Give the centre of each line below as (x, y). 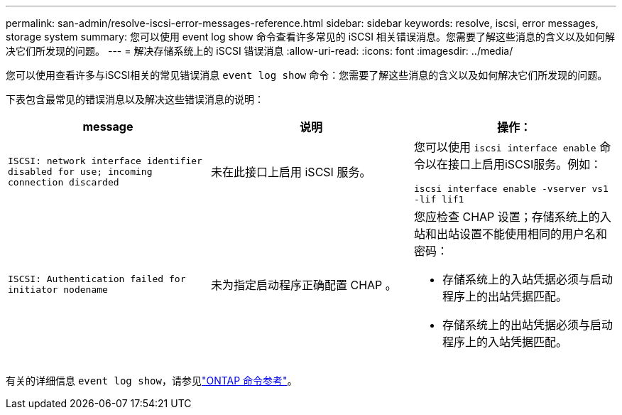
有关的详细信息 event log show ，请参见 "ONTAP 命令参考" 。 (152, 381)
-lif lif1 (439, 199)
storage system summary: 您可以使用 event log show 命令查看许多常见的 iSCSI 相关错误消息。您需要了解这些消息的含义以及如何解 (310, 37)
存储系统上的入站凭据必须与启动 (527, 279)
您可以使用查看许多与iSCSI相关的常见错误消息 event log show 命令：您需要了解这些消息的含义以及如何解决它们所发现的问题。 (307, 75)
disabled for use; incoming (80, 171)
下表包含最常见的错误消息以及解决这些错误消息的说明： (135, 99)
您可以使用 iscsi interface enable (505, 147)
